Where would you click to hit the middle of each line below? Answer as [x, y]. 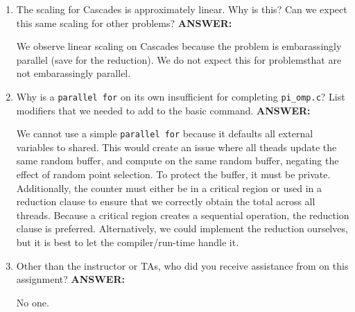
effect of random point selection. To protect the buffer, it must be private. [173, 174]
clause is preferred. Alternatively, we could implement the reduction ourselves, [182, 228]
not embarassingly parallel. [73, 73]
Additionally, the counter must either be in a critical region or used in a [169, 188]
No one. [33, 302]
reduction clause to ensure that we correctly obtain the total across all [166, 201]
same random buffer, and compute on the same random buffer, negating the [177, 161]
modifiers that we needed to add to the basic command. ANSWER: [163, 110]
